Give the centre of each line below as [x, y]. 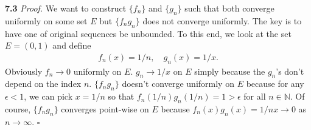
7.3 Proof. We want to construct [66, 8]
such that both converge [229, 8]
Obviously [24, 71]
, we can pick [48, 96]
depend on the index [43, 84]
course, [18, 109]
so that [121, 96]
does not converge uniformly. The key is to [222, 20]
